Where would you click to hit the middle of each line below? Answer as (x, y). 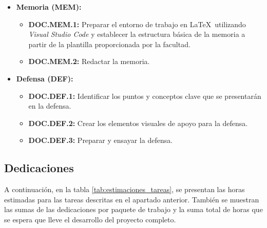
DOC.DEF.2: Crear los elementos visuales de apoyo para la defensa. (138, 123)
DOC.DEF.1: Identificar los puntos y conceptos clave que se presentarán (145, 96)
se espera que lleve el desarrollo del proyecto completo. (90, 219)
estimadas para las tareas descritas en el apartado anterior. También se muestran (132, 199)
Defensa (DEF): (45, 78)
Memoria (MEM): (49, 7)
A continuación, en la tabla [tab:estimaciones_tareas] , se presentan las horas (125, 189)
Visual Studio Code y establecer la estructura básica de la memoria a (137, 34)
